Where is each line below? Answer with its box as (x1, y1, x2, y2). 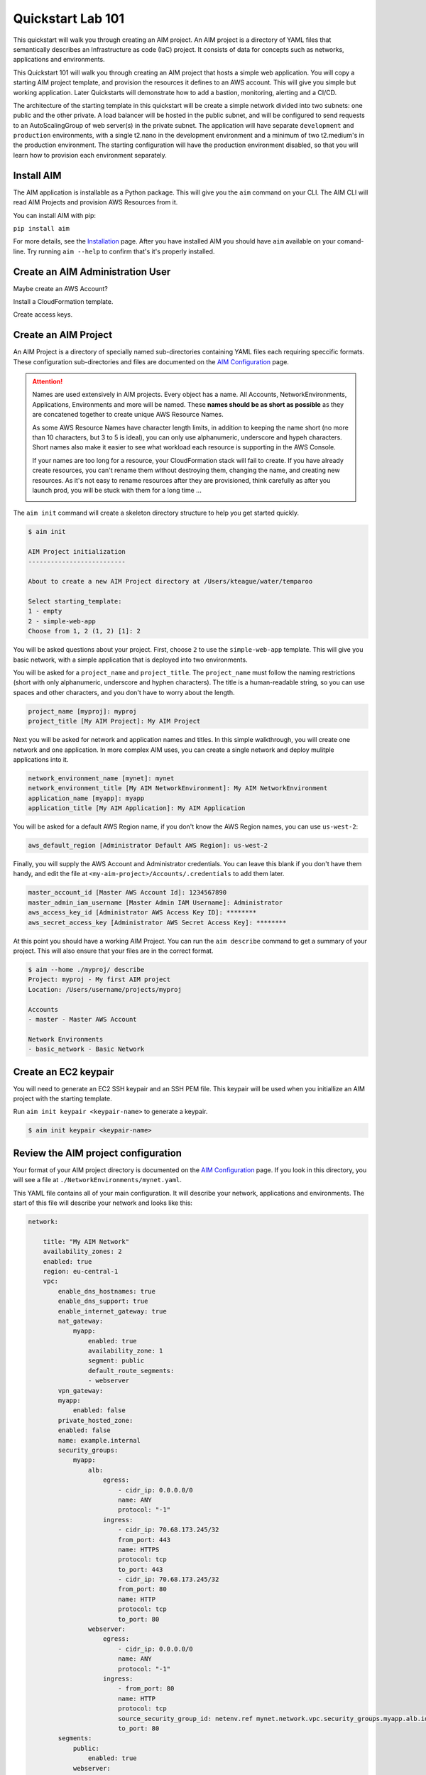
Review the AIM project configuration (13, 1147, 182, 1159)
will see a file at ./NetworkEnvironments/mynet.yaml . (13, 1176, 182, 1184)
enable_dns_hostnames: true (58, 1287, 156, 1295)
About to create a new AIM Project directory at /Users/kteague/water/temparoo (28, 577, 313, 586)
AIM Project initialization (28, 547, 126, 556)
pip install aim (13, 224, 70, 232)
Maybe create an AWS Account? (13, 284, 108, 293)
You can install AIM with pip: (13, 211, 96, 219)
